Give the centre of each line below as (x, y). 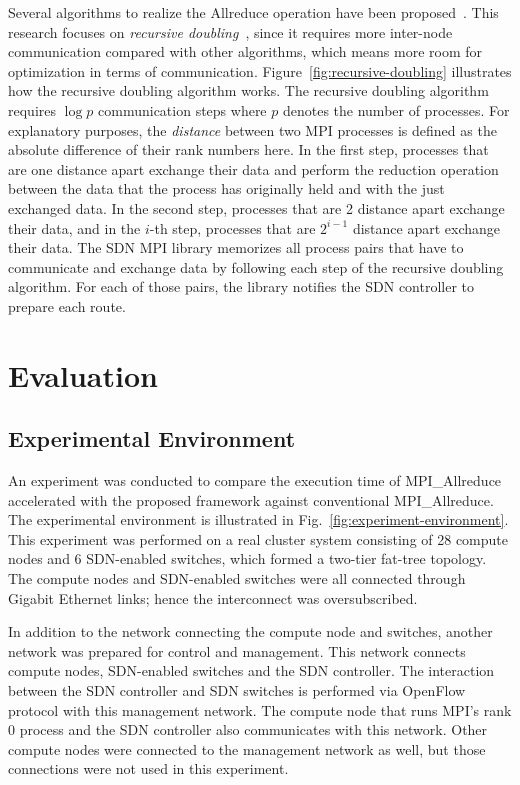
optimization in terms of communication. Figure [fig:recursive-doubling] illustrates (260, 70)
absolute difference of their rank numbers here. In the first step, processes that (248, 149)
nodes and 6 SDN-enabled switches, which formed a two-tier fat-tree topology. (247, 558)
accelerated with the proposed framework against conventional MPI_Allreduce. (251, 499)
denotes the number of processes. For (396, 109)
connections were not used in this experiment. (148, 768)
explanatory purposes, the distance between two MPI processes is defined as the (252, 129)
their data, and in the (74, 227)
